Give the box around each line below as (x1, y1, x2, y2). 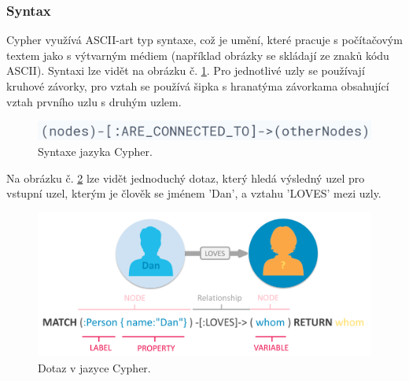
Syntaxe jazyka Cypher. (38, 143, 153, 160)
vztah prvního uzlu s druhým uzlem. (6, 93, 182, 109)
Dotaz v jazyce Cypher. (38, 359, 151, 375)
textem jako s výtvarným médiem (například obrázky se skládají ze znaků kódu (6, 46, 389, 63)
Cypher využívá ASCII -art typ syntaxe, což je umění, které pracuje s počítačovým (6, 31, 403, 48)
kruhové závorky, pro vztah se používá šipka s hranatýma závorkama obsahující (6, 78, 389, 94)
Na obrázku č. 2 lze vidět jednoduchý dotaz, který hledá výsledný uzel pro (6, 169, 365, 186)
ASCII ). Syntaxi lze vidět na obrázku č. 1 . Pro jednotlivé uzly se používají (6, 62, 365, 79)
